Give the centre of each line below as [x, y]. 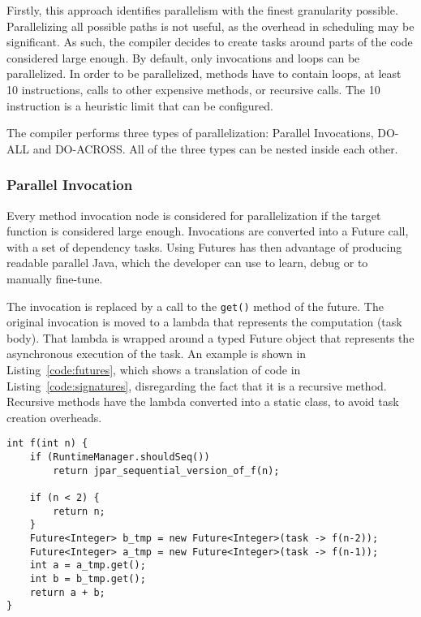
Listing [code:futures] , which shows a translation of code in [154, 369]
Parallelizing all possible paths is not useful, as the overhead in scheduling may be [210, 26]
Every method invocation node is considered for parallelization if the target [194, 215]
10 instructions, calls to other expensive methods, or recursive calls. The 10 [193, 89]
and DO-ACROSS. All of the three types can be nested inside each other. [215, 148]
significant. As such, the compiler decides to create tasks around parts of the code [210, 42]
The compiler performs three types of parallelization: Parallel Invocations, [190, 133]
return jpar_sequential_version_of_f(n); [166, 470]
